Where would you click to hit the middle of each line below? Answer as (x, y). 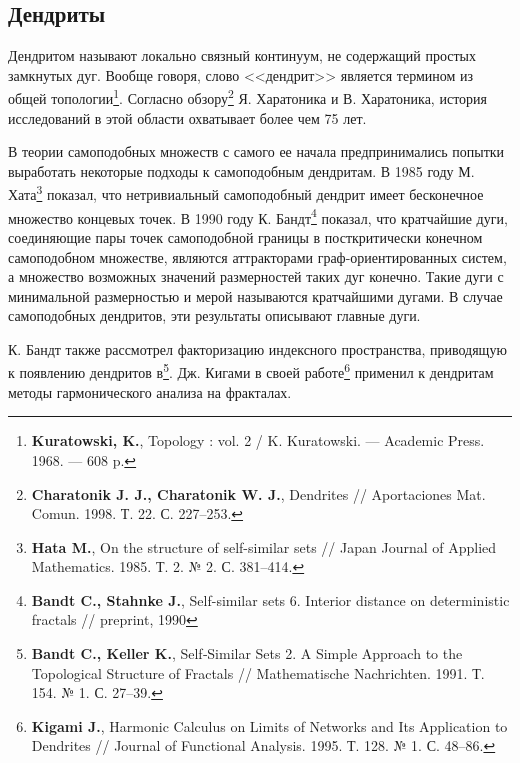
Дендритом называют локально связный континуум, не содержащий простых (242, 55)
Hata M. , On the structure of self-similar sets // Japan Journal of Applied (264, 546)
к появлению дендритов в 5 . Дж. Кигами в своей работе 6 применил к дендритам (251, 371)
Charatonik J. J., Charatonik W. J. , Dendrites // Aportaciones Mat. (258, 493)
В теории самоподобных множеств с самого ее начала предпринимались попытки (256, 151)
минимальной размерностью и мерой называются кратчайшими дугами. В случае (255, 295)
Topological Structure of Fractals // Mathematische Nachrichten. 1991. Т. (258, 672)
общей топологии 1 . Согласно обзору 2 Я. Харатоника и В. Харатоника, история (247, 97)
